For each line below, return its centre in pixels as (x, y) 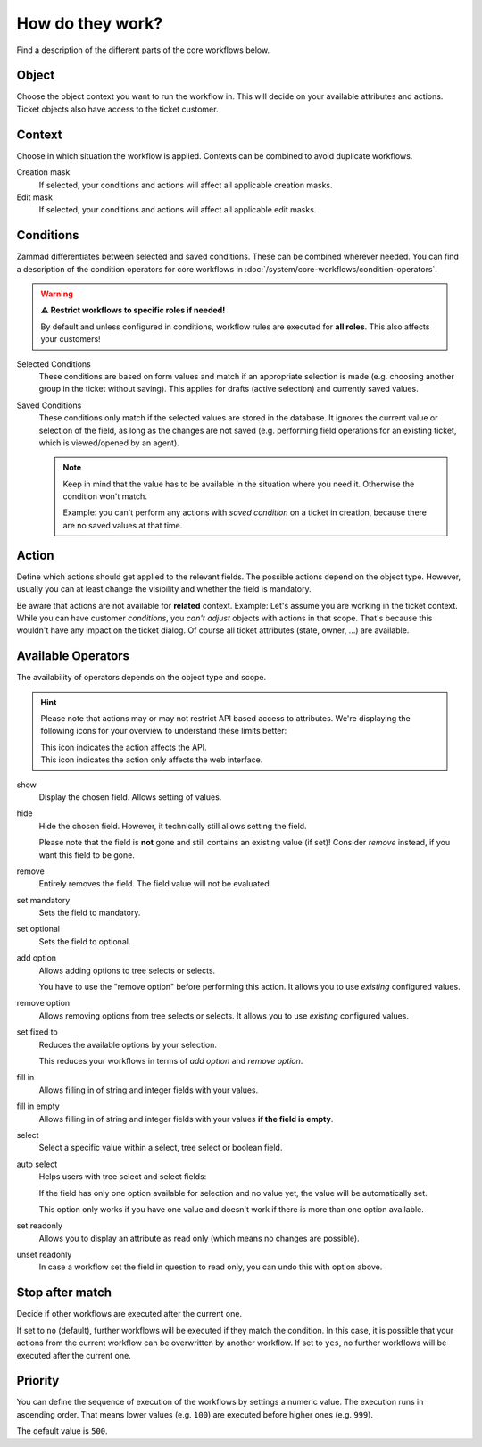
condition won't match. (105, 496)
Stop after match (64, 1293)
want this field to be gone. (87, 855)
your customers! (71, 339)
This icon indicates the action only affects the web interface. (152, 760)
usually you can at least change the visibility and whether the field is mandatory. (164, 589)
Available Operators (73, 656)
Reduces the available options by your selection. (128, 1044)
